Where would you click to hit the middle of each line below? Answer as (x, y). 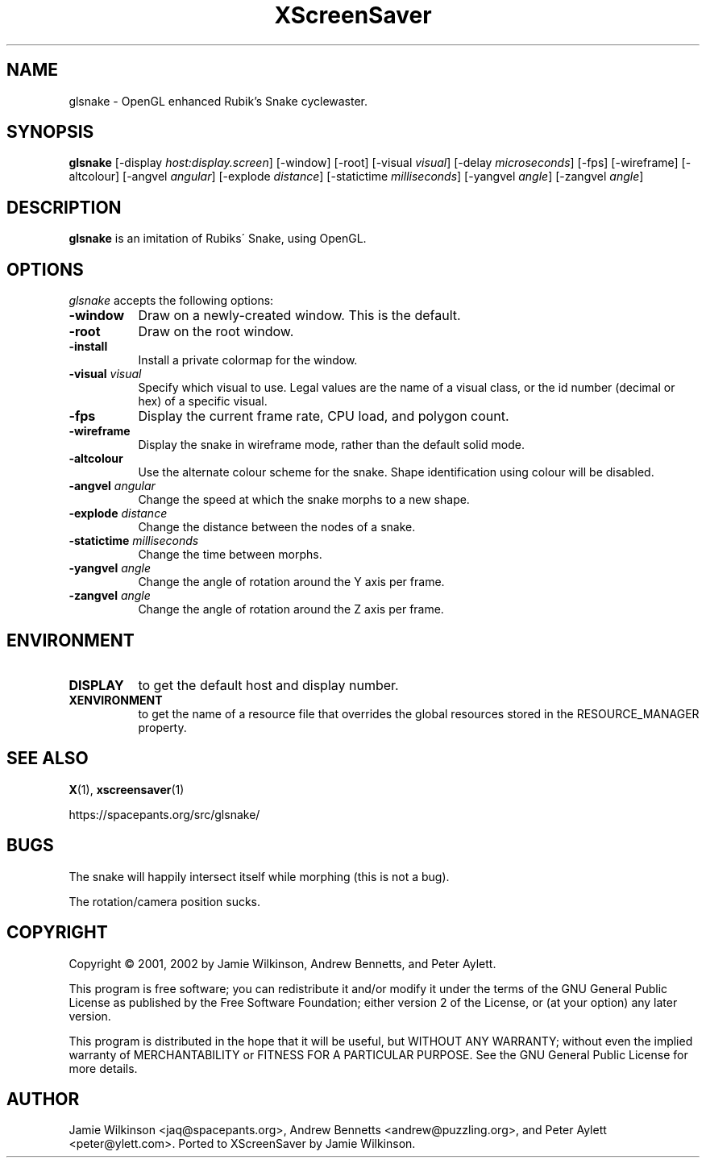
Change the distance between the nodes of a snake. (277, 527)
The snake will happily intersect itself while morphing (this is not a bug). (259, 876)
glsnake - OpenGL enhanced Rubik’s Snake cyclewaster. (218, 101)
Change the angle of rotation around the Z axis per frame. (291, 609)
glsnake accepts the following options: (171, 301)
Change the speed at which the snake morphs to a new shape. (304, 500)
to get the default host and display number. (268, 685)
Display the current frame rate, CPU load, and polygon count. (324, 416)
